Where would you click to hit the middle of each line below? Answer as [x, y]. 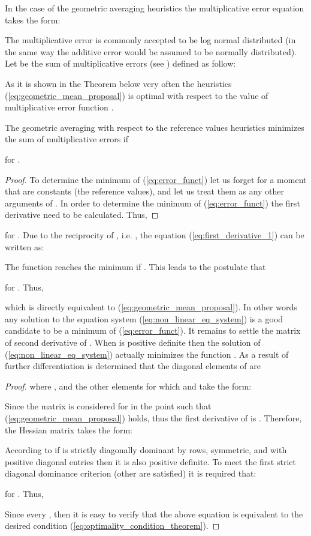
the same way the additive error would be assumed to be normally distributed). [151, 51]
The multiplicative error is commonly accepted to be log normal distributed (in [150, 40]
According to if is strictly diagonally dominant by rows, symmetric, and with [146, 450]
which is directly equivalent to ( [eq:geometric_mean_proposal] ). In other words [151, 307]
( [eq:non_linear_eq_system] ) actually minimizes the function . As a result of [147, 354]
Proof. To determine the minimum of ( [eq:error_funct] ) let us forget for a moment [156, 179]
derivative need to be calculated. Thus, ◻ [82, 215]
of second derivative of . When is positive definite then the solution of [133, 342]
